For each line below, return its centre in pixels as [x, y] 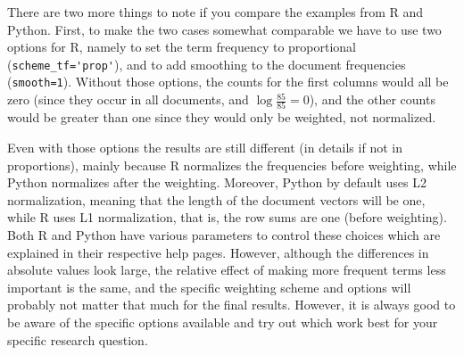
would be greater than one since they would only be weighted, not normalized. [222, 117]
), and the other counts [372, 99]
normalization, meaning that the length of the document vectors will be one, [216, 199]
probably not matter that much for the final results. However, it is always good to [232, 305]
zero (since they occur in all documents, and [128, 99]
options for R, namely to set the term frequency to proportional [182, 47]
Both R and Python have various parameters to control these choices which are [224, 234]
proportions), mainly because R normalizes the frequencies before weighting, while [232, 165]
